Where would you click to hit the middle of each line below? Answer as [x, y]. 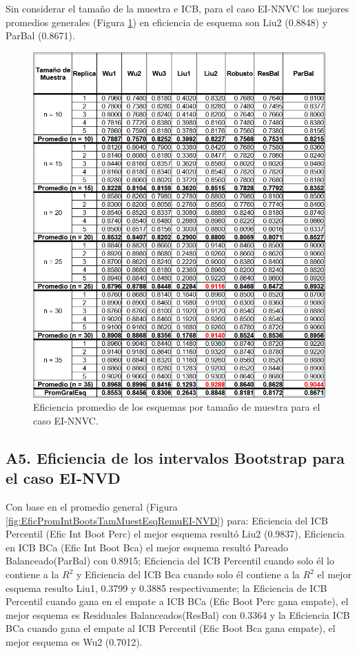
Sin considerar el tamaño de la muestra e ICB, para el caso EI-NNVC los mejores [177, 8]
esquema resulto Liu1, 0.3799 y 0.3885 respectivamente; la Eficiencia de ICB [166, 587]
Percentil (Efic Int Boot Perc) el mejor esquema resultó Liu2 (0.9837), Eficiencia [175, 534]
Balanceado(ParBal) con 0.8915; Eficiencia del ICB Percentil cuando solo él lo [170, 561]
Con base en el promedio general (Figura [92, 507]
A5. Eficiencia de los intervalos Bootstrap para [175, 457]
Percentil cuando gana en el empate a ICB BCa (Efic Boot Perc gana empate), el [177, 601]
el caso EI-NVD [63, 478]
